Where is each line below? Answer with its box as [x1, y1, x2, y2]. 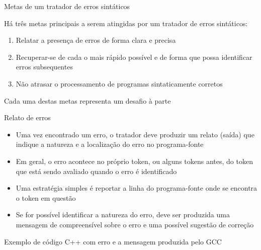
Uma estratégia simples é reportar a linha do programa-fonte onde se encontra [16, 183, 257, 193]
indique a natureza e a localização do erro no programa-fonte [16, 139, 204, 149]
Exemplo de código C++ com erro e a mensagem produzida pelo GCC [4, 236, 222, 246]
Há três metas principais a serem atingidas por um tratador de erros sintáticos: [4, 18, 248, 28]
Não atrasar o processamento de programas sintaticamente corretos [16, 78, 223, 89]
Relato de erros [4, 112, 51, 123]
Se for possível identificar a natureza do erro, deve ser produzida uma [16, 209, 230, 220]
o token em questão [16, 192, 76, 203]
